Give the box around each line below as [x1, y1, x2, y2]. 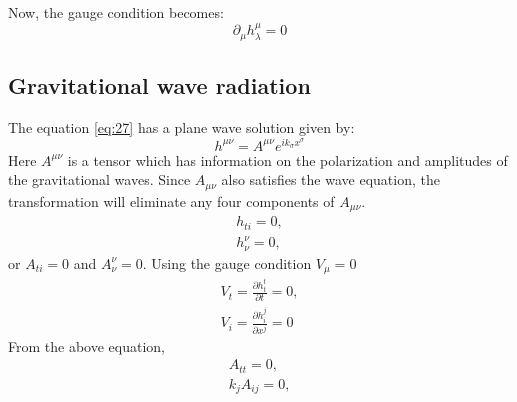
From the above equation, [8, 335, 165, 356]
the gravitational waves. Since [8, 169, 191, 190]
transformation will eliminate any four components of [8, 190, 335, 211]
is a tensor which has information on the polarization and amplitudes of [67, 149, 508, 170]
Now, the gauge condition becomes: [8, 2, 224, 22]
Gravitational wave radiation [8, 70, 311, 101]
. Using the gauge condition [142, 252, 312, 273]
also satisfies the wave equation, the [221, 169, 440, 190]
